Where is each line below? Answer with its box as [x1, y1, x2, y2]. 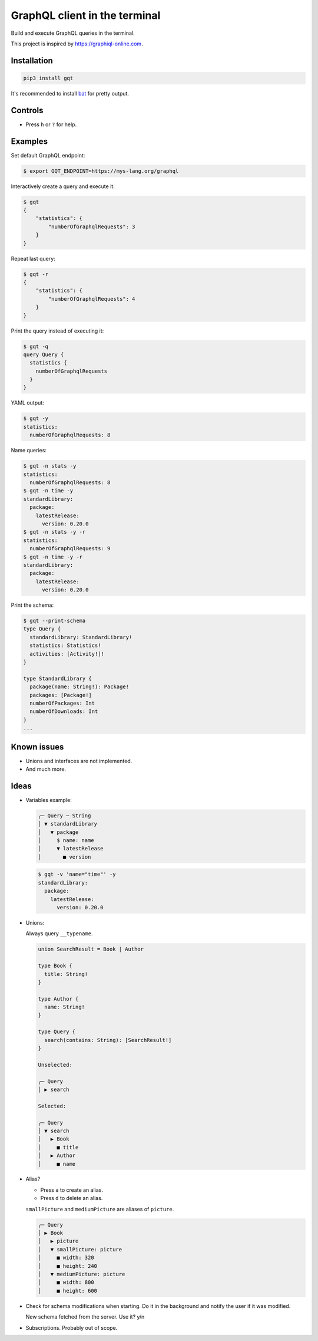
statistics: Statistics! [29, 642, 101, 649]
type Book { [38, 962, 73, 969]
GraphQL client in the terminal [11, 9, 161, 22]
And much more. [25, 765, 67, 773]
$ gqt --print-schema [23, 617, 86, 625]
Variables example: [25, 796, 72, 803]
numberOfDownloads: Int [29, 708, 98, 715]
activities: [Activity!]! [29, 650, 104, 657]
